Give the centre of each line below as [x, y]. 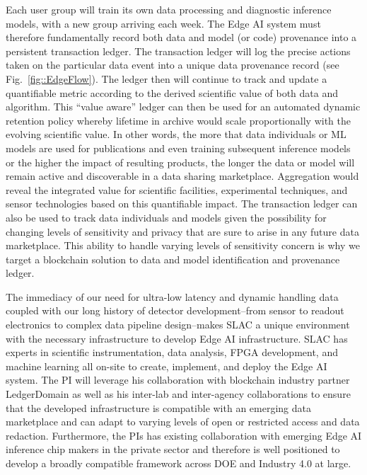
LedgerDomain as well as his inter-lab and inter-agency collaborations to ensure [178, 394]
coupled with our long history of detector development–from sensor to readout [175, 310]
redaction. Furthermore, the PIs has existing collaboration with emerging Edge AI [184, 435]
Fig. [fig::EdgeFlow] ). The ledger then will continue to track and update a [167, 78]
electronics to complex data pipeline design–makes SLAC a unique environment [178, 325]
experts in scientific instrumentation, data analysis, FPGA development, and [172, 352]
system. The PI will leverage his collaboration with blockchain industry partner [178, 380]
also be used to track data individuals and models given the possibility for [166, 217]
